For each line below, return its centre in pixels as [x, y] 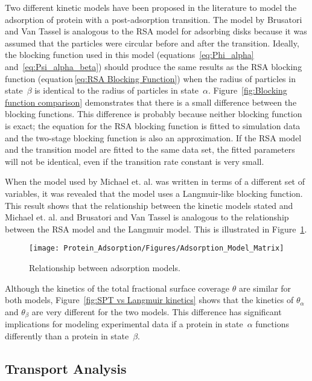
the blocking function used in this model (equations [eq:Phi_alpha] [129, 55]
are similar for [265, 288]
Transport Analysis [66, 368]
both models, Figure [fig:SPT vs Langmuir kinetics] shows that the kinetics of [149, 300]
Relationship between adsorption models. [105, 267]
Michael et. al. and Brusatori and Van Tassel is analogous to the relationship [147, 217]
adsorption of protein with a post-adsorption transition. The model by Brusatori [154, 19]
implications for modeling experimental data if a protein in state [124, 324]
